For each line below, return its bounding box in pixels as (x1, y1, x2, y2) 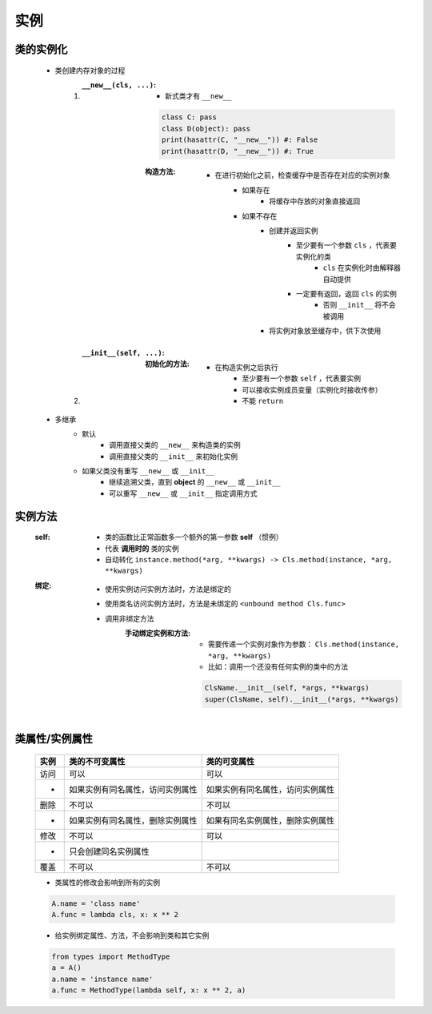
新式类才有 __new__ (165, 91, 232, 101)
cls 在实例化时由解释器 (322, 263, 402, 272)
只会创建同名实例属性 (69, 846, 150, 857)
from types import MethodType (51, 952, 170, 961)
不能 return (242, 396, 284, 406)
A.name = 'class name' (51, 899, 141, 908)
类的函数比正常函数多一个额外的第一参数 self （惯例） (105, 533, 283, 542)
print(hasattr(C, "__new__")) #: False (161, 135, 318, 144)
